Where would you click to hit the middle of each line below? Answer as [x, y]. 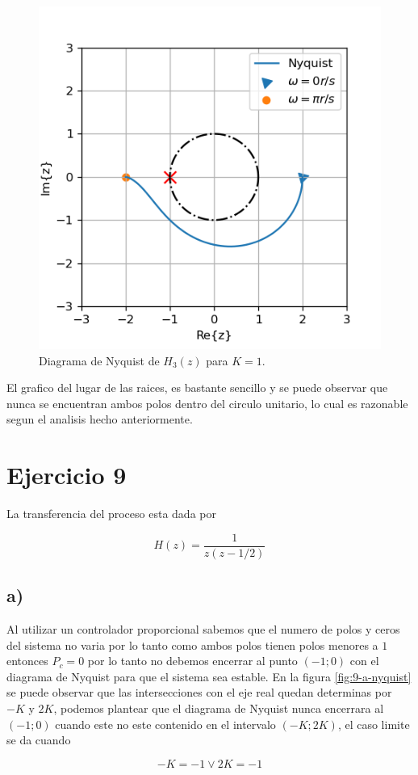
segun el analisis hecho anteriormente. [100, 419]
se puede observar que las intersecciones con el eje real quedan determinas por [199, 692]
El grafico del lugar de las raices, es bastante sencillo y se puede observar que [197, 387]
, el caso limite [374, 724]
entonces [27, 661]
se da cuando [39, 740]
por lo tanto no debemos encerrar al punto [192, 661]
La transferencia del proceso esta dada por [111, 514]
